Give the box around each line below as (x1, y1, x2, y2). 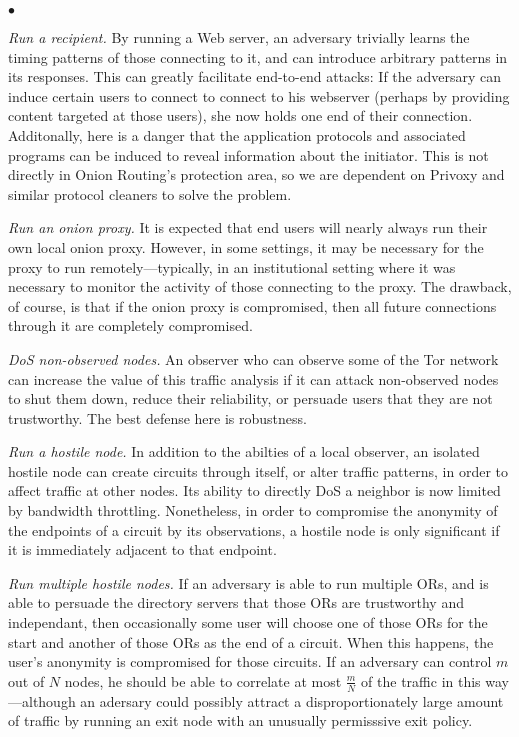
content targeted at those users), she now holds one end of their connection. (8, 105, 473, 126)
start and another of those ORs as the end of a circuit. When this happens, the (8, 631, 494, 652)
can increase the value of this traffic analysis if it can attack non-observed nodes (8, 368, 499, 389)
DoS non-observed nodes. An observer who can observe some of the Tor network (8, 348, 499, 369)
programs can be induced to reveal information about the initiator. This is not (8, 144, 489, 165)
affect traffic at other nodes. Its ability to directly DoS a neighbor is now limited (8, 480, 501, 501)
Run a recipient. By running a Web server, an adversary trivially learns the (8, 27, 470, 47)
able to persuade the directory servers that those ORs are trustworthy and (8, 592, 464, 613)
